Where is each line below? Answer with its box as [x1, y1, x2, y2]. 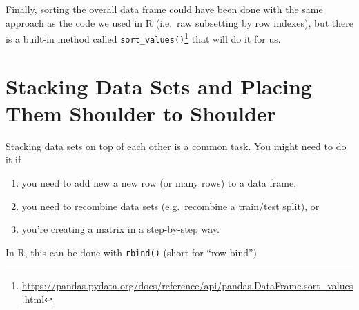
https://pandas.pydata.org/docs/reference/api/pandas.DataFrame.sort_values [21, 278, 353, 293]
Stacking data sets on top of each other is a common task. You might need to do [6, 138, 347, 153]
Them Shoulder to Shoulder [6, 99, 276, 127]
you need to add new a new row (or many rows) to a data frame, [21, 176, 297, 189]
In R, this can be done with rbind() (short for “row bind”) [6, 245, 258, 259]
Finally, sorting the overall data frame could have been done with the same [6, 2, 323, 16]
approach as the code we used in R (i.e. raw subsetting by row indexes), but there [6, 15, 353, 30]
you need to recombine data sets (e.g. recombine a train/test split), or [21, 198, 320, 213]
